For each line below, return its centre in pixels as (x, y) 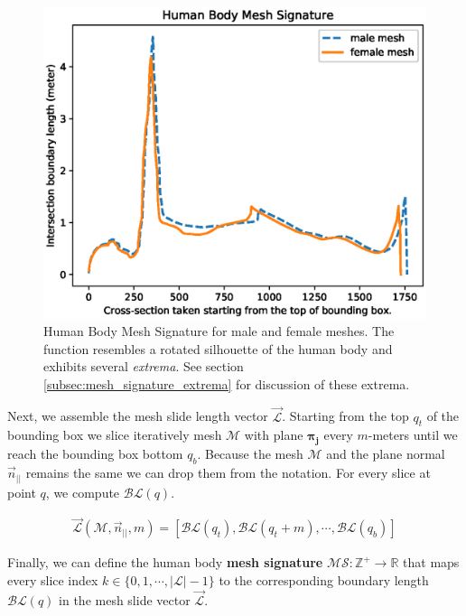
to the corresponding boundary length (324, 580)
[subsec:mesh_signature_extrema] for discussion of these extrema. (227, 383)
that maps (431, 562)
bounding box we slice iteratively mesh (115, 435)
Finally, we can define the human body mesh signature (165, 562)
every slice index (53, 580)
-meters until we (413, 435)
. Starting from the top (345, 416)
